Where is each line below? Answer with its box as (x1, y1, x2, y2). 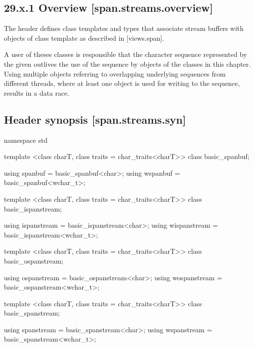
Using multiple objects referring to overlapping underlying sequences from (4, 68, 226, 79)
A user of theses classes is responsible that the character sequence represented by (4, 49, 247, 59)
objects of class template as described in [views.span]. (4, 32, 164, 43)
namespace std (4, 134, 48, 145)
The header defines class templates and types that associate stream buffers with (4, 23, 244, 33)
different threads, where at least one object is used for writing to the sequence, (4, 78, 240, 88)
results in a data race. (4, 87, 70, 98)
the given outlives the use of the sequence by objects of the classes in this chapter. (4, 58, 251, 69)
